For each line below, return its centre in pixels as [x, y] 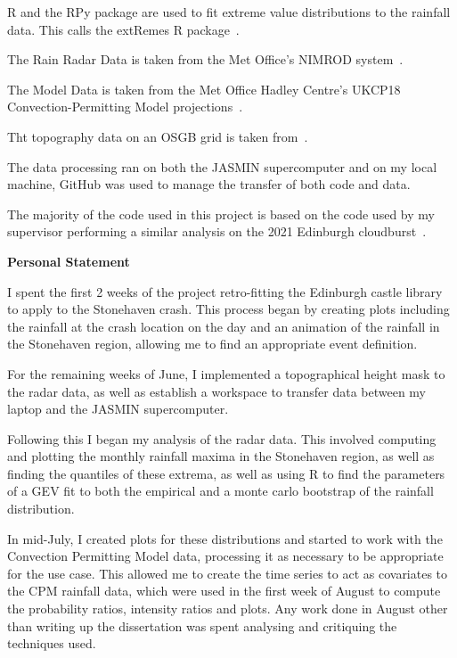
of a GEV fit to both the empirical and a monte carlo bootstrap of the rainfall [220, 491]
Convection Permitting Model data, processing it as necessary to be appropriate [225, 556]
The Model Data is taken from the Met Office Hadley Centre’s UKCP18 [204, 89]
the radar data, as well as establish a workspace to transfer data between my [216, 391]
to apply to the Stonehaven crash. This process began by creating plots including [228, 309]
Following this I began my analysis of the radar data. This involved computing [222, 438]
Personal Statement [69, 261]
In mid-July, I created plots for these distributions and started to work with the [225, 538]
